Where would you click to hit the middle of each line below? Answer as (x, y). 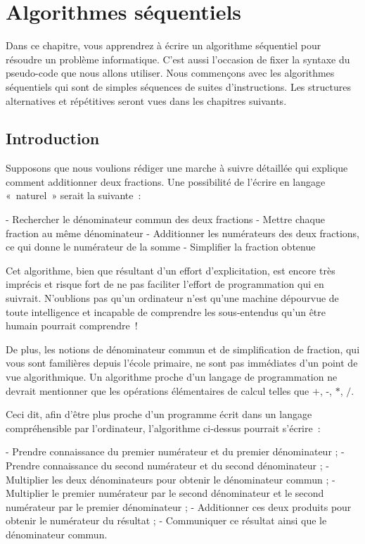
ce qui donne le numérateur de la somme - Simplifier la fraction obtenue (161, 247)
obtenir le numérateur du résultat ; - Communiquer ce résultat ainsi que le (166, 520)
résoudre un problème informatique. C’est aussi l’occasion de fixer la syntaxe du (178, 59)
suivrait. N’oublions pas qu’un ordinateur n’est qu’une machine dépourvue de (172, 298)
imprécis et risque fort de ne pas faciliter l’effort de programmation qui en (165, 284)
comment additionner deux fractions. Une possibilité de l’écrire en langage (166, 181)
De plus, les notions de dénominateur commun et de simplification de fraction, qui (183, 349)
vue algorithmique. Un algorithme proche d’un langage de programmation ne (172, 377)
